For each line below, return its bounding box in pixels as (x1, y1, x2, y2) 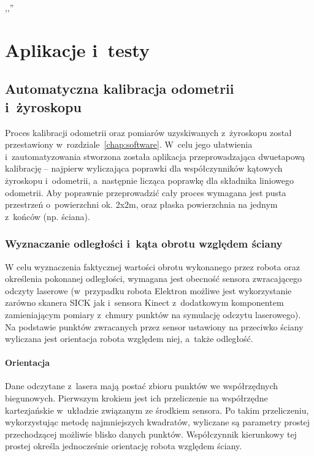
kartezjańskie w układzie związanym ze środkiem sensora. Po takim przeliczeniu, (5, 403, 309, 416)
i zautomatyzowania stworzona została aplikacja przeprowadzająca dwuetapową (5, 150, 305, 162)
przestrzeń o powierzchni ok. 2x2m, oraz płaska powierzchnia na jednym (5, 198, 278, 211)
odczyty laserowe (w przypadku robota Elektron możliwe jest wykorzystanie (5, 284, 292, 297)
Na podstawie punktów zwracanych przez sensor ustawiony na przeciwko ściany (5, 320, 304, 333)
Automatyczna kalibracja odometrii (5, 79, 234, 98)
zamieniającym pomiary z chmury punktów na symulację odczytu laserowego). (5, 308, 301, 321)
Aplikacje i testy (5, 37, 150, 62)
